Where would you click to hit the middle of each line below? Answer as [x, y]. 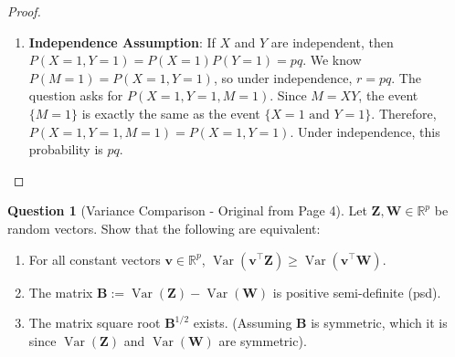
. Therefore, [404, 113]
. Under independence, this [365, 131]
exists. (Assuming [243, 323]
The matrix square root [95, 323]
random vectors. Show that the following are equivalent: [164, 228]
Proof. [24, 11]
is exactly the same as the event [171, 113]
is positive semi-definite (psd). [357, 292]
